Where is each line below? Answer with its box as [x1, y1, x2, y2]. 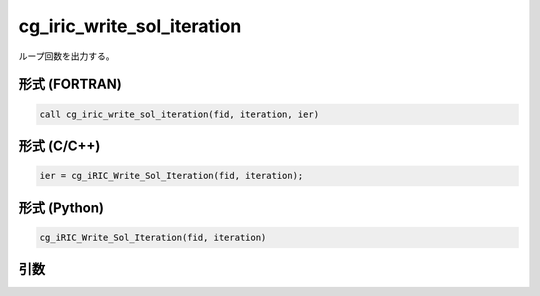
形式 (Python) [18, 199, 105, 216]
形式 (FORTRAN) [18, 76, 122, 93]
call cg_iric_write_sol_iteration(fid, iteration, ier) [39, 108, 320, 120]
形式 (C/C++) [18, 137, 101, 154]
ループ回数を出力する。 [18, 50, 115, 62]
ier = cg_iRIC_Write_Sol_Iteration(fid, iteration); [39, 170, 304, 182]
